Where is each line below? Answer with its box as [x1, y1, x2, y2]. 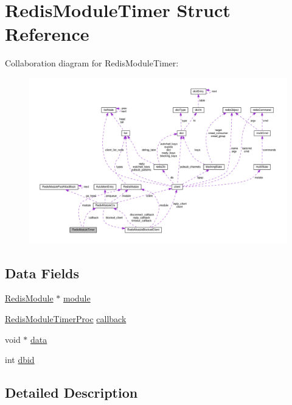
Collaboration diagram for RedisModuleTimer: [5, 57, 179, 69]
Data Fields [5, 263, 80, 282]
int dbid [5, 353, 35, 366]
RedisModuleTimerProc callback [5, 312, 127, 325]
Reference [5, 21, 89, 46]
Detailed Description [5, 383, 138, 402]
